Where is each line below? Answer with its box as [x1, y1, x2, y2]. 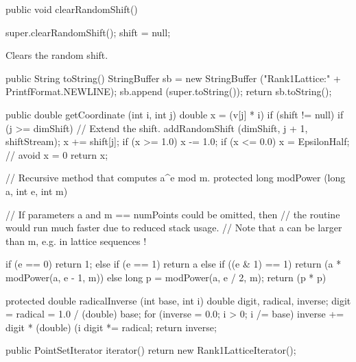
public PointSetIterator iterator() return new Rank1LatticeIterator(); [5, 343, 296, 357]
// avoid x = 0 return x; [5, 147, 108, 161]
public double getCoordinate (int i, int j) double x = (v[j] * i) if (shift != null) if [5, 107, 344, 121]
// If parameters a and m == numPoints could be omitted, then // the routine [5, 207, 340, 221]
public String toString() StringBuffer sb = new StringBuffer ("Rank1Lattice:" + [5, 70, 341, 85]
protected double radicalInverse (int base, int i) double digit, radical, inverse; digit [5, 293, 351, 307]
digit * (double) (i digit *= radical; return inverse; [5, 320, 217, 334]
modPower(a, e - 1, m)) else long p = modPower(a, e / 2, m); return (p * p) [5, 270, 327, 284]
